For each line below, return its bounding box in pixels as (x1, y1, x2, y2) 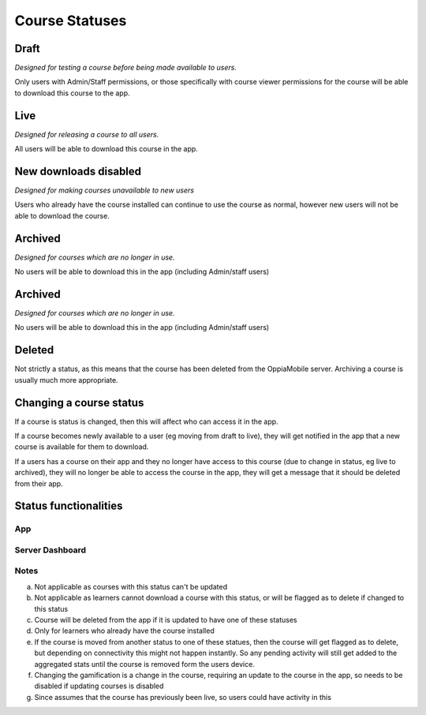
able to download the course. (14, 211, 110, 220)
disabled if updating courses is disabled (34, 681, 164, 691)
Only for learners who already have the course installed (34, 626, 215, 635)
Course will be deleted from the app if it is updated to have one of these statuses (34, 616, 297, 625)
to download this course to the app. (14, 88, 130, 98)
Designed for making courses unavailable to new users (14, 185, 195, 195)
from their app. (14, 478, 63, 489)
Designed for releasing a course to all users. (14, 129, 159, 139)
